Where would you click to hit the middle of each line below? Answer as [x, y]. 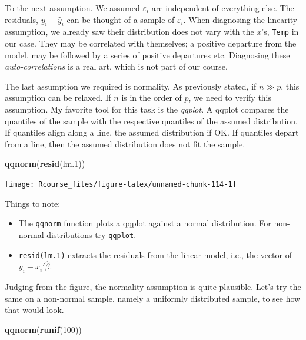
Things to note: [33, 203]
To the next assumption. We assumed [72, 8]
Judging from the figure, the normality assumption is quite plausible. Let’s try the [153, 287]
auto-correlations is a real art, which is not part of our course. [116, 66]
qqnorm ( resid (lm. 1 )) [45, 164]
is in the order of [152, 98]
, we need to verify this [230, 98]
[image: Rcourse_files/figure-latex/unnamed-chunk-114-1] [121, 184]
